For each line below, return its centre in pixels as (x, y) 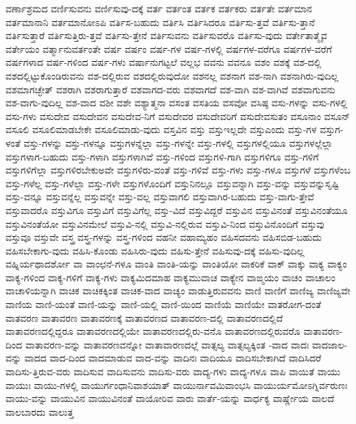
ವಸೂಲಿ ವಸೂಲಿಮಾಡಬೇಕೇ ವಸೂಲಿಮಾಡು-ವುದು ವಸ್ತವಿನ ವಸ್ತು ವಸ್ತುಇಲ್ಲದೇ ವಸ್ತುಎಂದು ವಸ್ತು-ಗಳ (161, 129)
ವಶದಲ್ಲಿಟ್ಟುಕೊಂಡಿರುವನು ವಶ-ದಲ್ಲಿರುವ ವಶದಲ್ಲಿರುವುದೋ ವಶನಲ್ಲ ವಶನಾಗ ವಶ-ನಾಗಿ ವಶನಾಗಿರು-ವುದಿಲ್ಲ (172, 75)
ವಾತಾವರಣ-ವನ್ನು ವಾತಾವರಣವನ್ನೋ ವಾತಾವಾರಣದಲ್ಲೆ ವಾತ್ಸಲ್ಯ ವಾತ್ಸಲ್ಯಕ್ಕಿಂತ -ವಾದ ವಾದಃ (167, 344)
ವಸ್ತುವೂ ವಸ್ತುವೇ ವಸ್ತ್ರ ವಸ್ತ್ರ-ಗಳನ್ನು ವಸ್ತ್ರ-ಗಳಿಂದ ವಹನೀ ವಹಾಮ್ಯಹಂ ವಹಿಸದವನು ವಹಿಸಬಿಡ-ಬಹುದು (164, 237)
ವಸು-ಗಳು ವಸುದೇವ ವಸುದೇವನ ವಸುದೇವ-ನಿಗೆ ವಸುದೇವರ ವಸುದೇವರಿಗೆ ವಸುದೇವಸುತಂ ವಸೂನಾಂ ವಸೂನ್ (178, 116)
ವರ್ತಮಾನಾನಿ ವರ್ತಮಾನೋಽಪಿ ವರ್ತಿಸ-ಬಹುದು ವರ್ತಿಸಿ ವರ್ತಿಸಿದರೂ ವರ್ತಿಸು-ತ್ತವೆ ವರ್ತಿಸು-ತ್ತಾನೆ (160, 22)
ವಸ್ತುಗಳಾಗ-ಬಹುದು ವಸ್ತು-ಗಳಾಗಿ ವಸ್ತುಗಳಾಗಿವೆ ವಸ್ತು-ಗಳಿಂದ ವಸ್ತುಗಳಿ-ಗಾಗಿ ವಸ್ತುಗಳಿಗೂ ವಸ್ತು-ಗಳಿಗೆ (162, 156)
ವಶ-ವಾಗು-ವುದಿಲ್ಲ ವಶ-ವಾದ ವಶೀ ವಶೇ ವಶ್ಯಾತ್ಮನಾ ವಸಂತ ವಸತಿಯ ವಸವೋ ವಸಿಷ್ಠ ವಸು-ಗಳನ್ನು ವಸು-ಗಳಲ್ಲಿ (177, 103)
